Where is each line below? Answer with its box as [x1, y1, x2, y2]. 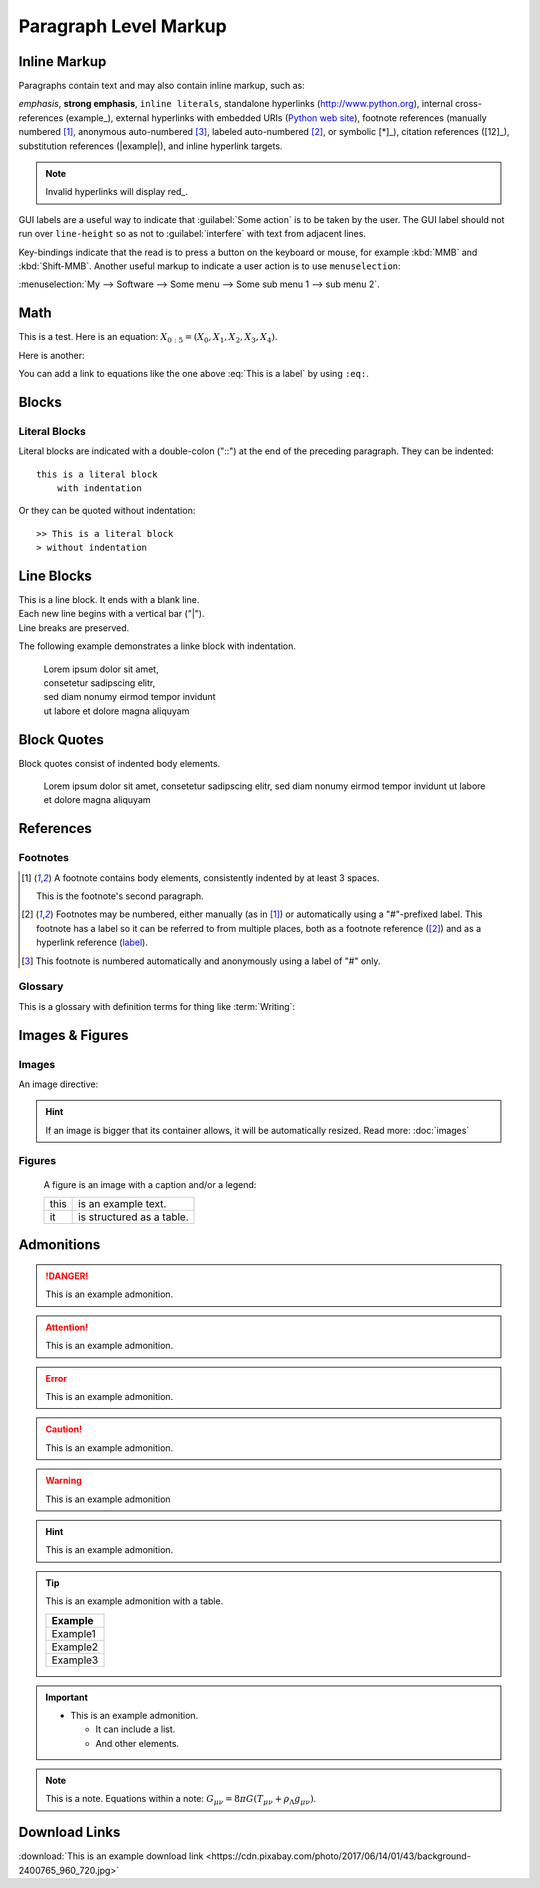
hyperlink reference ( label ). [36, 936, 149, 949]
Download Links [18, 1824, 121, 1841]
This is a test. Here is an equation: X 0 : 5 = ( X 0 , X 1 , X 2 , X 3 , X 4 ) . [18, 331, 278, 345]
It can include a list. [95, 1723, 176, 1735]
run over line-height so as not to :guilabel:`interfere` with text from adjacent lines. [18, 228, 367, 240]
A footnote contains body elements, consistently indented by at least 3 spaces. [53, 871, 380, 884]
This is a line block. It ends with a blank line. [18, 594, 200, 606]
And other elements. [95, 1737, 180, 1749]
